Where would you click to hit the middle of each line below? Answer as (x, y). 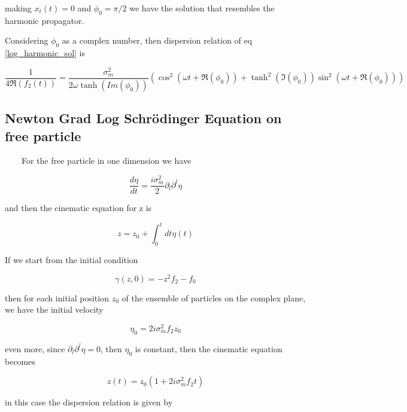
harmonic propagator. (45, 20)
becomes (20, 361)
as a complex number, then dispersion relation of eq (157, 40)
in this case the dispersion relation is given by (89, 402)
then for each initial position (57, 297)
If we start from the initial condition (72, 259)
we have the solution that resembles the (202, 8)
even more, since (35, 348)
